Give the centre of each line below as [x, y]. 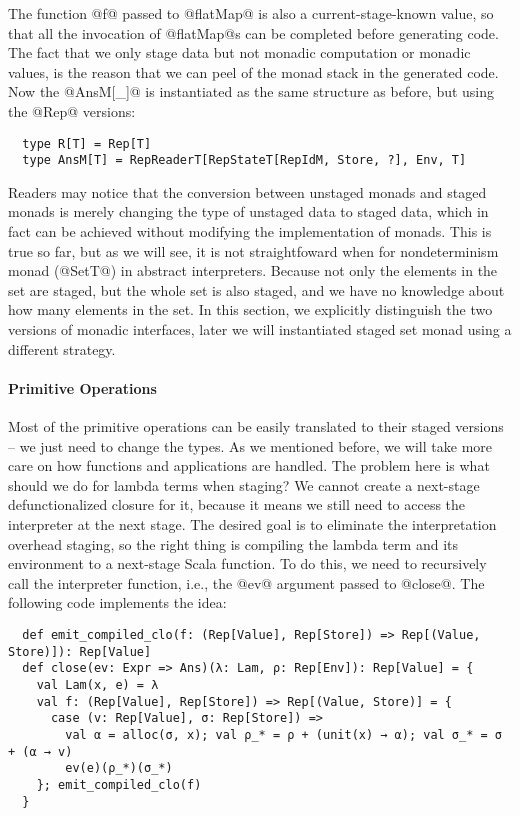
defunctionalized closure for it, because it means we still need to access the [237, 504]
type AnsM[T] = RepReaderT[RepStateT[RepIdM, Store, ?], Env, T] [244, 160]
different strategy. [62, 348]
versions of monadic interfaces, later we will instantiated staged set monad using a [260, 329]
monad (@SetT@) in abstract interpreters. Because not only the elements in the [253, 270]
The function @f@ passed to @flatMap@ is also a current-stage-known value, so [251, 13]
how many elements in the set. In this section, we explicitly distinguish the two [250, 309]
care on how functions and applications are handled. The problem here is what [249, 465]
